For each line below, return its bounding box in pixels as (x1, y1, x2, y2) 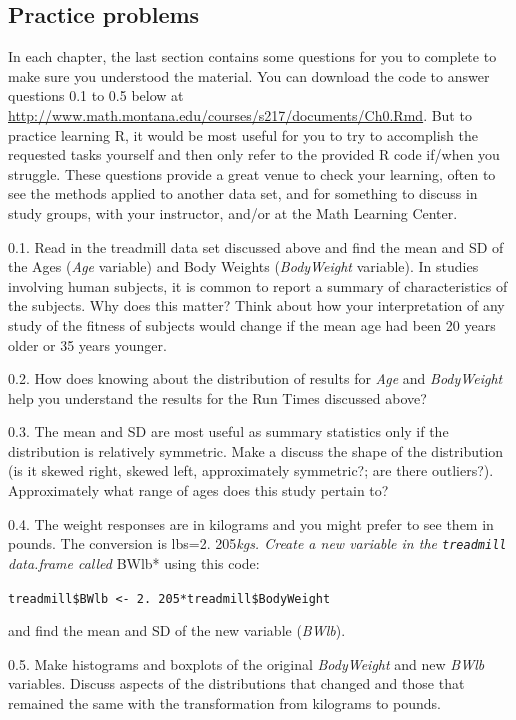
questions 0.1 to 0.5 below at (8, 85, 184, 106)
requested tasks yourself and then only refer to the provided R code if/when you (8, 144, 500, 165)
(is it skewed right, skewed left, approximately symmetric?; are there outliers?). (8, 460, 494, 481)
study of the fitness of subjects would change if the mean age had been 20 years (8, 314, 496, 335)
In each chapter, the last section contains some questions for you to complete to (8, 46, 497, 67)
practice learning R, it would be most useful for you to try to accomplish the (8, 124, 478, 145)
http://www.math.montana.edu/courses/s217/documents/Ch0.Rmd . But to (8, 104, 472, 125)
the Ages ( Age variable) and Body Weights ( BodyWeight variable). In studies (8, 256, 479, 277)
